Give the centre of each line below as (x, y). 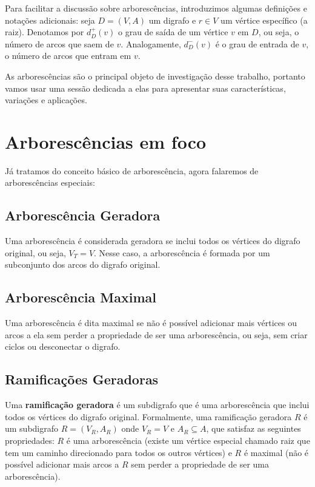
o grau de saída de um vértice (173, 32)
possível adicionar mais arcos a (62, 464)
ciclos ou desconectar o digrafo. (63, 346)
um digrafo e (172, 20)
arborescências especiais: (50, 182)
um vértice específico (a (264, 20)
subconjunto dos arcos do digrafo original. (83, 264)
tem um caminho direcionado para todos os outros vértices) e (118, 452)
